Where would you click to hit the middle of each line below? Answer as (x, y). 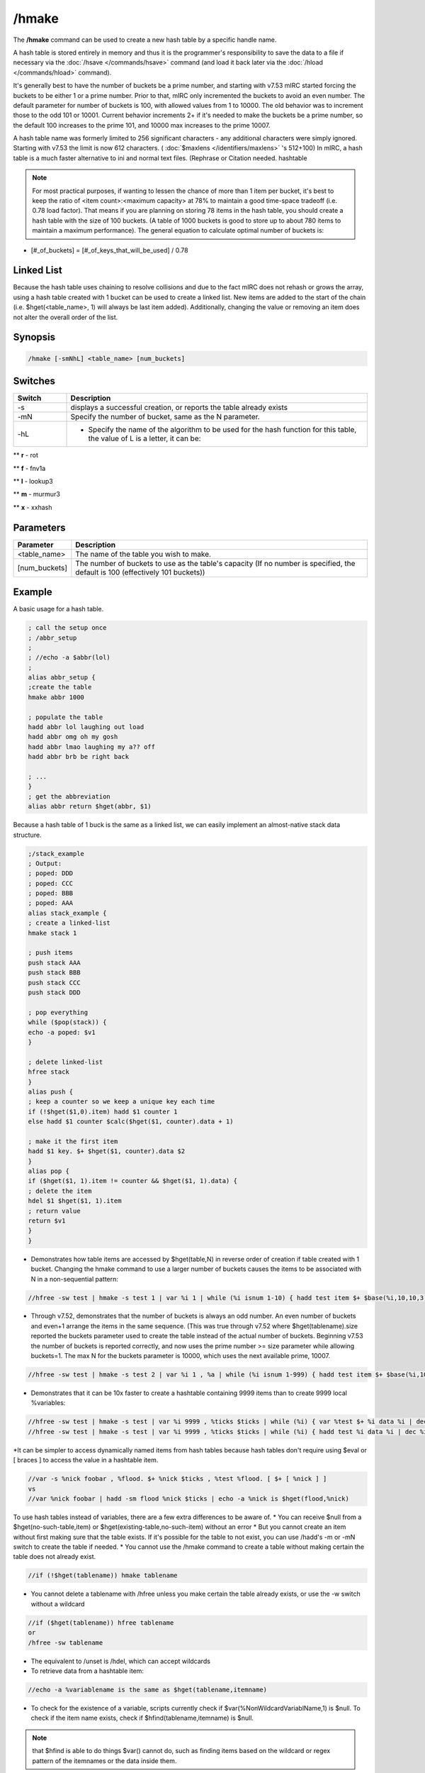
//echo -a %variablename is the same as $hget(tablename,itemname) (148, 1689)
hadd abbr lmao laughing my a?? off (92, 747)
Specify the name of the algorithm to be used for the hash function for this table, (222, 430)
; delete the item (60, 1191)
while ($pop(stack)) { (67, 1022)
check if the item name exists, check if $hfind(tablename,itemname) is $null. (142, 1718)
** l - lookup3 (33, 481)
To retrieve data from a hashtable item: (87, 1671)
